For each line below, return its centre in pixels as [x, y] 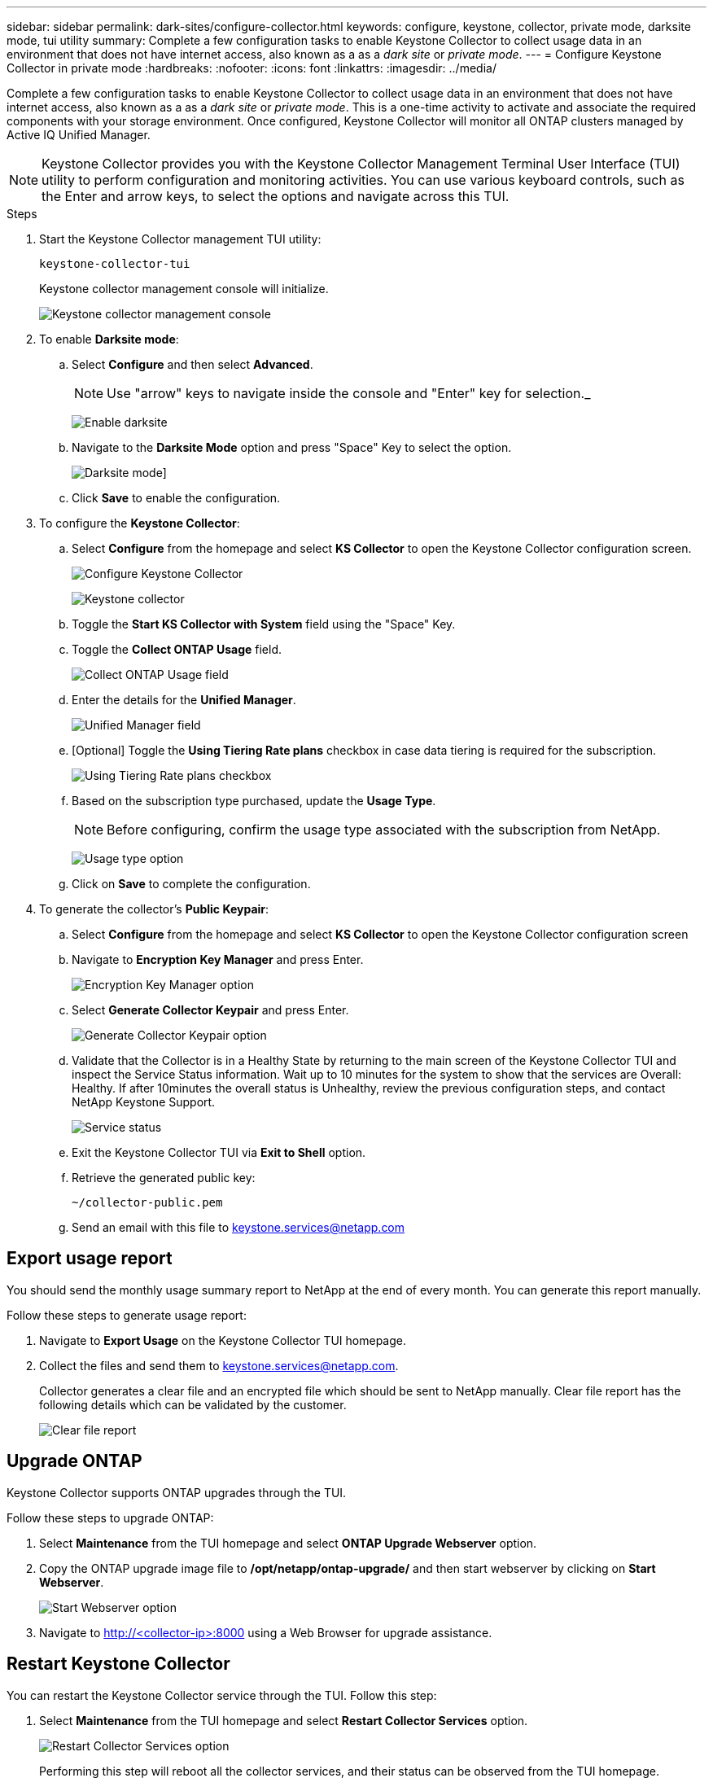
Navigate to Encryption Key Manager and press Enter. [218, 959]
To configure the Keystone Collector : [140, 523]
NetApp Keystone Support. [144, 1102]
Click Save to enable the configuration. [176, 498]
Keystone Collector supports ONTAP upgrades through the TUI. [177, 1492]
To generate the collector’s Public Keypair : [154, 909]
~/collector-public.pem [147, 1202]
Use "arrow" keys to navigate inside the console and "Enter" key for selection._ [349, 393]
